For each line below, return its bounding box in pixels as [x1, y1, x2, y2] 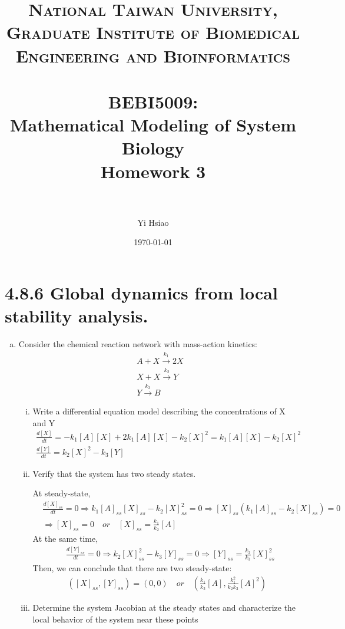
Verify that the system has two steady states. [32, 467, 196, 479]
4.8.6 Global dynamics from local [5, 280, 278, 304]
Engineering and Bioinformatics [15, 43, 291, 67]
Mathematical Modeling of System [9, 113, 297, 137]
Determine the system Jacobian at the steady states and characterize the [32, 601, 296, 613]
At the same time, [32, 532, 98, 545]
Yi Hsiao [137, 216, 169, 228]
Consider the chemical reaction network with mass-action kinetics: [18, 337, 258, 350]
